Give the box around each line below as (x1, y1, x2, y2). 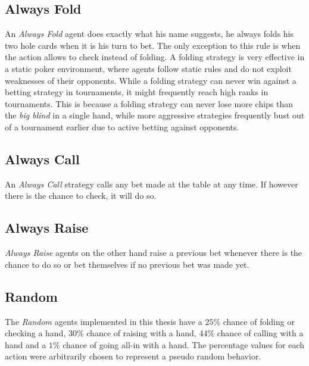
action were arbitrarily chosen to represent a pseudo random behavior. (5, 350, 261, 362)
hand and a (5, 338, 46, 351)
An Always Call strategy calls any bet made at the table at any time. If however (5, 177, 298, 190)
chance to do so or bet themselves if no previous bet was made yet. (5, 258, 249, 270)
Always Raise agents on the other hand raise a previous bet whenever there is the (5, 246, 302, 259)
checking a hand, (5, 327, 66, 339)
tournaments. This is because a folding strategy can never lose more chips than (5, 97, 294, 110)
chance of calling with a (217, 327, 304, 339)
